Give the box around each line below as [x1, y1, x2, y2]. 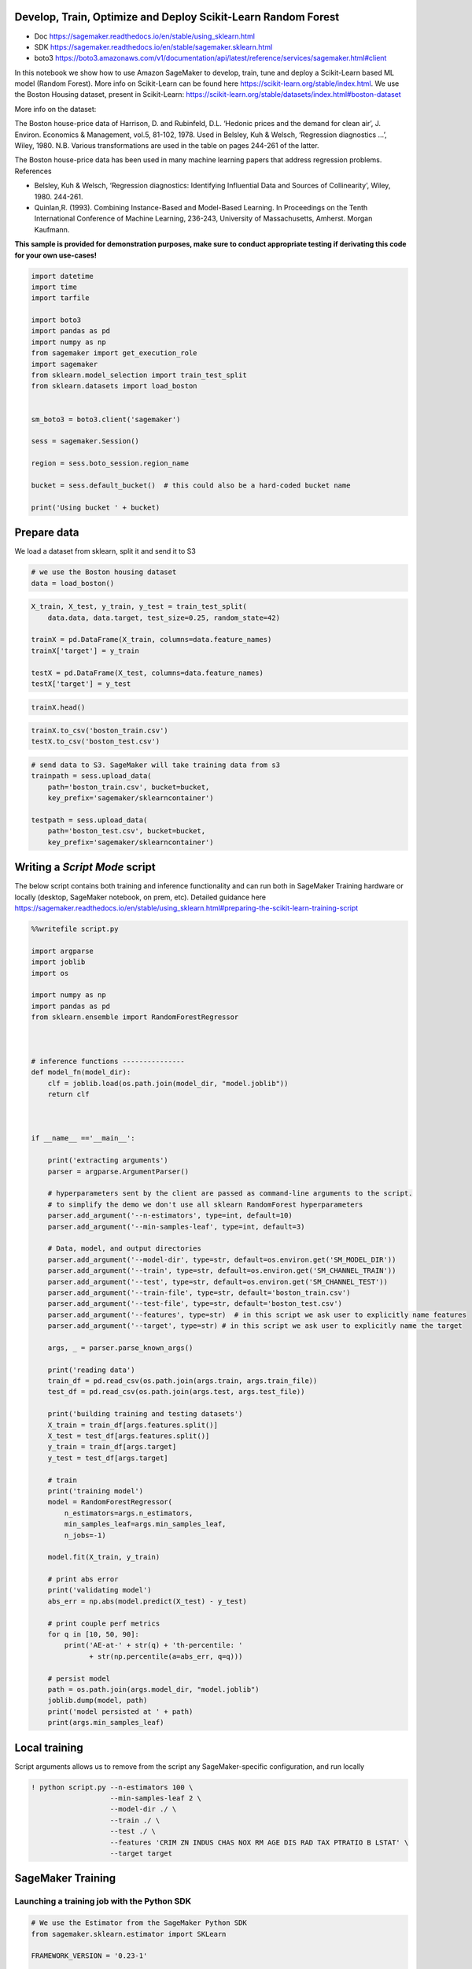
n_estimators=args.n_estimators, [64, 1508, 194, 1518]
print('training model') [47, 1486, 144, 1496]
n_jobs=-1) [64, 1530, 106, 1540]
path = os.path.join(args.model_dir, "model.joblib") [47, 1685, 260, 1693]
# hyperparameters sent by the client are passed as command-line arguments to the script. [47, 1189, 413, 1198]
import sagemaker [31, 359, 98, 369]
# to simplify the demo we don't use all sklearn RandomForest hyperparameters [47, 1200, 363, 1209]
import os [31, 969, 69, 977]
